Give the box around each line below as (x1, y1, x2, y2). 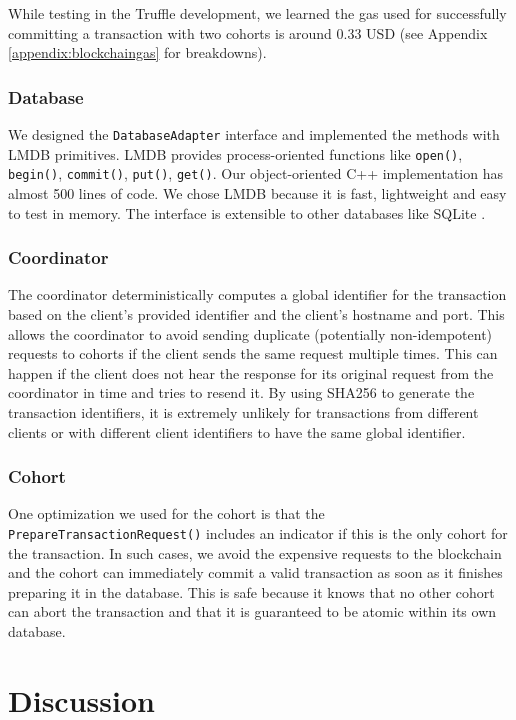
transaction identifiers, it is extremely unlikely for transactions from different (8, 401, 479, 422)
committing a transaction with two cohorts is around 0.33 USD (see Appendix (8, 22, 488, 43)
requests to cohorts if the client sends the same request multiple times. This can (8, 343, 498, 364)
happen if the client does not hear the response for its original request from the (8, 362, 494, 383)
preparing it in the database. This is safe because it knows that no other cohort (8, 581, 495, 602)
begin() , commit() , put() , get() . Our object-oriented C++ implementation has (8, 163, 503, 184)
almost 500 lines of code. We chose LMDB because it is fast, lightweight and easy (8, 182, 507, 203)
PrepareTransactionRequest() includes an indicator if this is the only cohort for (8, 522, 508, 543)
